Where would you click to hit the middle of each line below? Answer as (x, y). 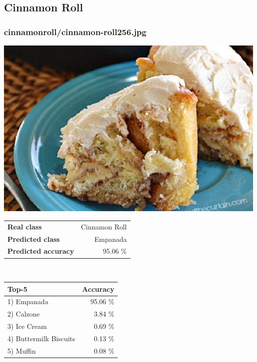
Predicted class (34, 239)
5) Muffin (22, 350)
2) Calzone (24, 314)
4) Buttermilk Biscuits (42, 338)
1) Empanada (28, 301)
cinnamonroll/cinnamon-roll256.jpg (75, 31)
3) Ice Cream (27, 326)
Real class (25, 226)
